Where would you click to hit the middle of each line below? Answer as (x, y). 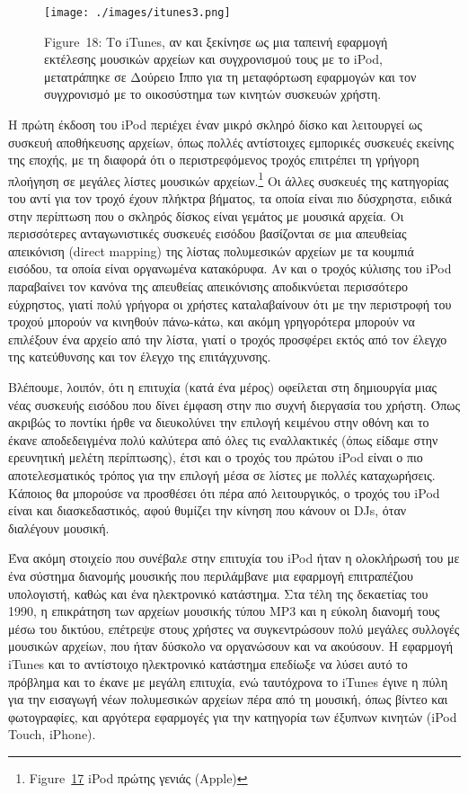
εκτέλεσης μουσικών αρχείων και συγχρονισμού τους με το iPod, (213, 59)
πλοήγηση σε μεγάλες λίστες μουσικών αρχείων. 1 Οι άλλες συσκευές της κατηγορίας (229, 179)
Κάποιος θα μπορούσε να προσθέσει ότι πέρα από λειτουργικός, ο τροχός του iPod (224, 492)
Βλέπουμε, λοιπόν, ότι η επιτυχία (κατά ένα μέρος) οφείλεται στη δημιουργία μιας (223, 387)
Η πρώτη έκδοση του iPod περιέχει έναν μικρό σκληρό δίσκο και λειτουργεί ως (215, 125)
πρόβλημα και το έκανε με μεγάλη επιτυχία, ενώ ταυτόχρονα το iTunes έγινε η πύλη (228, 681)
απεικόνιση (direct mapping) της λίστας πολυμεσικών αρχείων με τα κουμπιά (211, 250)
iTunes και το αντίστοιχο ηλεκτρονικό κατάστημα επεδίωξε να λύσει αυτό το (208, 663)
